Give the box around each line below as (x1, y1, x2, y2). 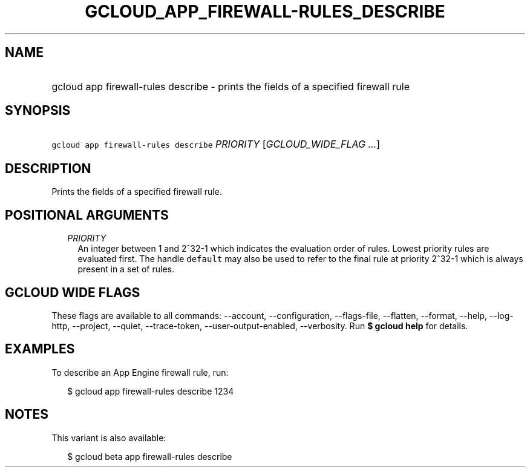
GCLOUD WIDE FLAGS (5, 284, 140, 300)
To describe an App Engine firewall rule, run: (51, 367, 229, 378)
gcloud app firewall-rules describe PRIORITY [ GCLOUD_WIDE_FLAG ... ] (51, 138, 381, 151)
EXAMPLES (5, 341, 75, 357)
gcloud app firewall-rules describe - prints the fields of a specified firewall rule (51, 80, 410, 93)
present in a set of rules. (77, 264, 175, 275)
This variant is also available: (51, 432, 166, 443)
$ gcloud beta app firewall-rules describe (67, 451, 232, 462)
